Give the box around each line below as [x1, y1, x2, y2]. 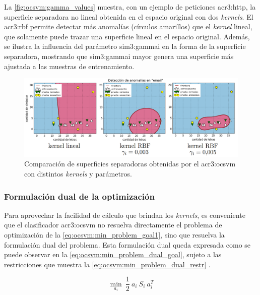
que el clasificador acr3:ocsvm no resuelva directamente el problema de [4, 219, 222, 230]
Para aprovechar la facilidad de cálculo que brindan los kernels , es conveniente [4, 209, 245, 220]
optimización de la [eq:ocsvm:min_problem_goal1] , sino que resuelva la [4, 229, 225, 240]
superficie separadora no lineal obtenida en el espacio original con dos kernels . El [4, 11, 253, 22]
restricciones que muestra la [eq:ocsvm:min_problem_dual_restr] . [4, 259, 211, 269]
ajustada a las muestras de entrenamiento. [4, 61, 135, 71]
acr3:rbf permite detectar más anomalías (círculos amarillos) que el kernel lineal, [4, 21, 252, 32]
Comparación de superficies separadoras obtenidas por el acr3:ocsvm [24, 158, 236, 169]
